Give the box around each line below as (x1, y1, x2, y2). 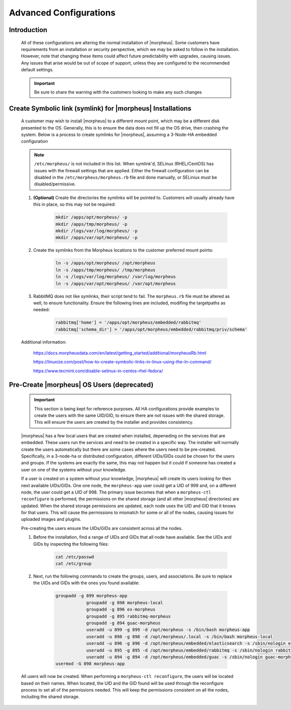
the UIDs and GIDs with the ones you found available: (33, 580, 140, 586)
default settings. (21, 67, 54, 73)
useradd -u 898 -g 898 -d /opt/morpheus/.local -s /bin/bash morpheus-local (86, 634, 274, 639)
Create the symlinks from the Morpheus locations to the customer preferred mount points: (33, 248, 213, 253)
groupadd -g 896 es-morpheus (86, 607, 156, 612)
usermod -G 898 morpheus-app (55, 661, 125, 667)
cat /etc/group (55, 561, 92, 566)
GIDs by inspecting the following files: (33, 541, 109, 547)
